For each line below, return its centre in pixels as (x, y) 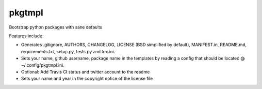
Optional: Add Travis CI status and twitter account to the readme (85, 72)
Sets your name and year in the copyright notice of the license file (87, 79)
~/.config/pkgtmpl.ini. (43, 65)
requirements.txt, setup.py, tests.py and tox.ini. (68, 51)
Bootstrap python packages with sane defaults (56, 27)
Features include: (26, 36)
